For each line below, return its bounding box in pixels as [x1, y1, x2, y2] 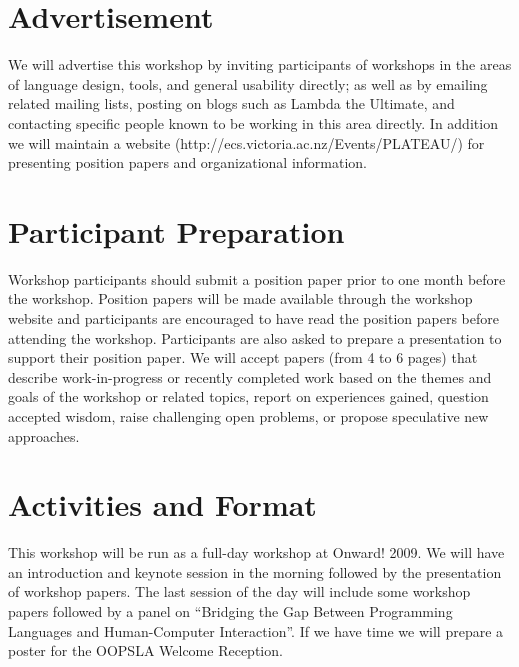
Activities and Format [8, 484, 317, 525]
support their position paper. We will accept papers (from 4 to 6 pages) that [8, 347, 478, 368]
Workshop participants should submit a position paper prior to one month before [8, 268, 506, 289]
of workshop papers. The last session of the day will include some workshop [8, 581, 471, 602]
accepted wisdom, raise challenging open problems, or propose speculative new [8, 405, 489, 426]
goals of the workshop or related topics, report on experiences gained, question [8, 386, 489, 407]
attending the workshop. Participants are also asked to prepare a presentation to [8, 327, 502, 348]
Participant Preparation [8, 210, 345, 251]
